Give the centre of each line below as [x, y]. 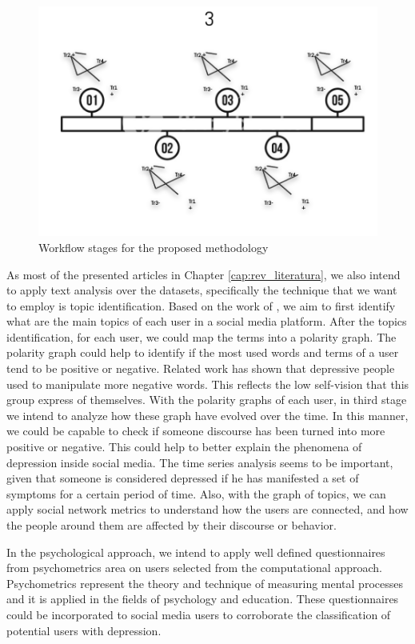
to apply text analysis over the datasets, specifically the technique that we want [202, 290]
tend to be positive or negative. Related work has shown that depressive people [201, 368]
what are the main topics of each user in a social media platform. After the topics [207, 321]
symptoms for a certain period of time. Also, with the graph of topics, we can [196, 493]
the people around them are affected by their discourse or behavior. [172, 525]
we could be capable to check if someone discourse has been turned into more [196, 431]
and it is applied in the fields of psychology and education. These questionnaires [203, 599]
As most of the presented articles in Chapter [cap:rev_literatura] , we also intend [204, 274]
